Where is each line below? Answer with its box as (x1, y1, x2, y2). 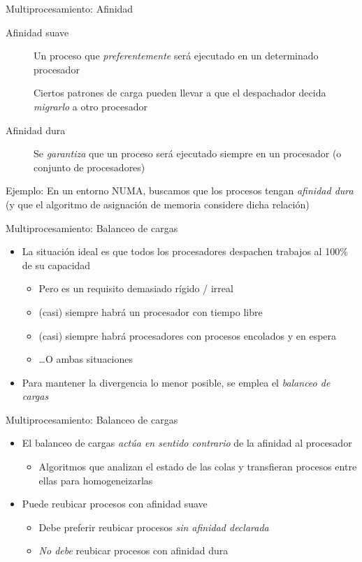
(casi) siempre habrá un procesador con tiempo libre (38, 304, 263, 319)
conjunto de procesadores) (34, 159, 145, 174)
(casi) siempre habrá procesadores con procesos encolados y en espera (38, 328, 337, 343)
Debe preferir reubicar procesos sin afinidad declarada (38, 519, 269, 534)
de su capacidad (22, 257, 91, 272)
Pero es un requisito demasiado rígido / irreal (38, 281, 233, 296)
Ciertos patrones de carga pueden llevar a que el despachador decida (34, 85, 326, 100)
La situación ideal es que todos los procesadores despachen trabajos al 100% (22, 244, 348, 259)
